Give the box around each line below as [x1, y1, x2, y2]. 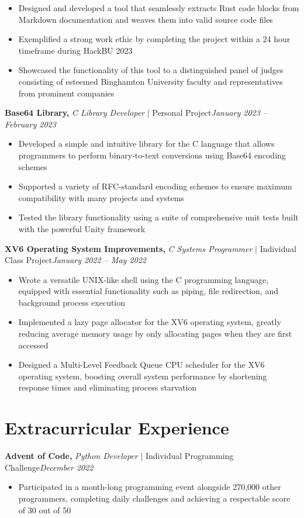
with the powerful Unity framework [18, 222, 146, 234]
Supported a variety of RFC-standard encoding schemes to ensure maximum [18, 180, 292, 192]
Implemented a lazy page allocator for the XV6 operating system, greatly [18, 316, 281, 328]
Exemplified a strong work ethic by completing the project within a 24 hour [18, 33, 291, 45]
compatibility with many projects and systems [18, 191, 184, 203]
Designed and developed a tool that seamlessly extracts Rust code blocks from [18, 2, 299, 13]
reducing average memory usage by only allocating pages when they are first [18, 327, 292, 340]
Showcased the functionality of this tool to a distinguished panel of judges [18, 64, 284, 76]
